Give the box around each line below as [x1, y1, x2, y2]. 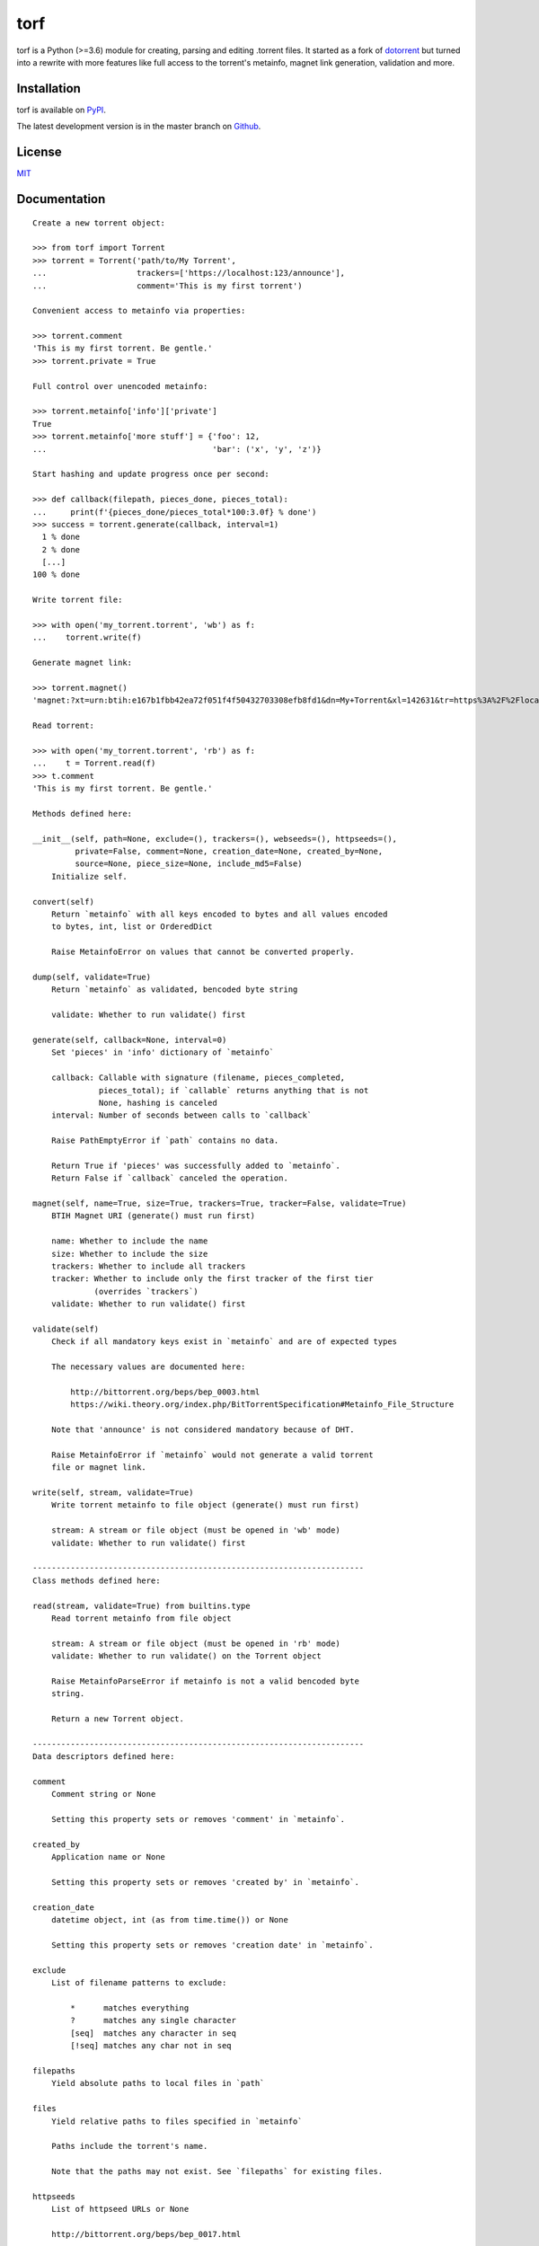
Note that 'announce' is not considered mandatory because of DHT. [50, 1425, 355, 1435]
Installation [16, 81, 81, 96]
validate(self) [32, 1323, 100, 1334]
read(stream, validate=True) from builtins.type [32, 1600, 251, 1611]
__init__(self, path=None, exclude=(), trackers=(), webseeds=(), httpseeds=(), [32, 834, 398, 844]
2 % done [41, 544, 81, 554]
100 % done [32, 570, 81, 579]
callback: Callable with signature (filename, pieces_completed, [50, 1073, 346, 1083]
